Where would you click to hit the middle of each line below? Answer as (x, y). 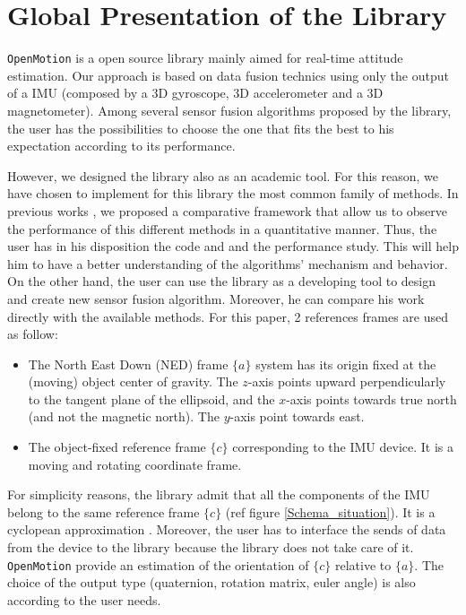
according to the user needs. (84, 599)
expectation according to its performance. (121, 146)
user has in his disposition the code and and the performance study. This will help (233, 246)
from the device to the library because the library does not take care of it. (211, 547)
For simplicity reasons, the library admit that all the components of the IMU (219, 494)
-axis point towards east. (297, 416)
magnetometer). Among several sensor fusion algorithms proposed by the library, (229, 110)
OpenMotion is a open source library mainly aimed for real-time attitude (205, 58)
